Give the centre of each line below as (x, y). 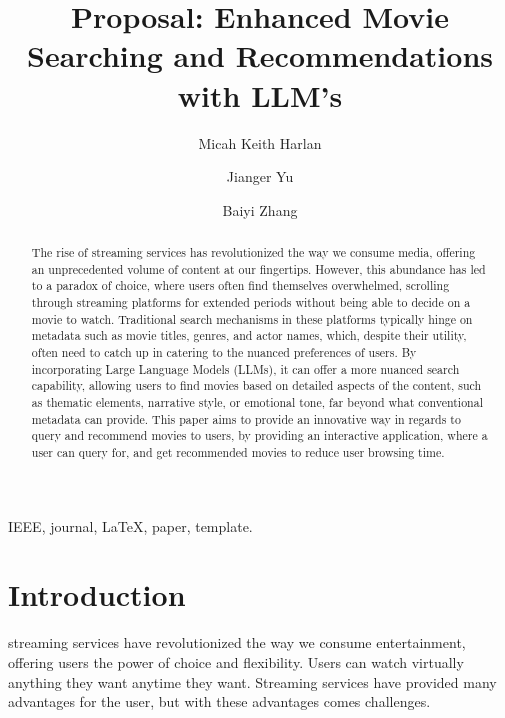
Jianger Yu (260, 176)
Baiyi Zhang (260, 209)
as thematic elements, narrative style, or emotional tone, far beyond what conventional (257, 401)
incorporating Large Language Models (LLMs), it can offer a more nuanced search (245, 368)
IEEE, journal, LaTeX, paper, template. (130, 525)
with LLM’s (260, 94)
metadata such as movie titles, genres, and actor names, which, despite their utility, (249, 335)
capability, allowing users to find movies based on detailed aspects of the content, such (256, 385)
